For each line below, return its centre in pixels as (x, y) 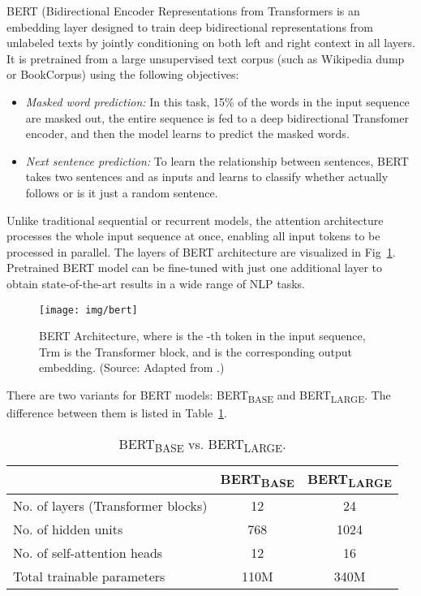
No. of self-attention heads (88, 553)
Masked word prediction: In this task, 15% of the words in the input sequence (217, 101)
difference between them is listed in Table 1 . (117, 413)
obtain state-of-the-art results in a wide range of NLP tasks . (156, 283)
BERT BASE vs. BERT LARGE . (202, 445)
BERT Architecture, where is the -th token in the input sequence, (202, 336)
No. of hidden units (68, 529)
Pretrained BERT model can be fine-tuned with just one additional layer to (195, 268)
